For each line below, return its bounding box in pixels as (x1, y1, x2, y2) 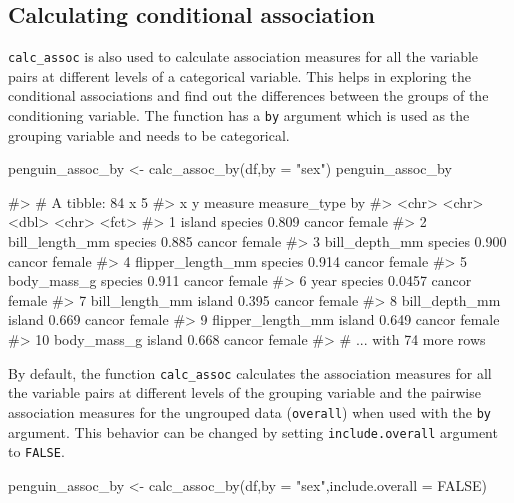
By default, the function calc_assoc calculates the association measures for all (8, 362, 492, 383)
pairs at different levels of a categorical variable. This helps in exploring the (8, 65, 471, 86)
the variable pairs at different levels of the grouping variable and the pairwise (8, 382, 481, 403)
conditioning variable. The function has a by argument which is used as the (8, 105, 470, 126)
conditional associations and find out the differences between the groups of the (8, 85, 489, 106)
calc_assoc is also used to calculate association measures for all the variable (8, 46, 479, 67)
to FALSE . (8, 441, 65, 462)
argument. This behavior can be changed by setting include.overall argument (8, 421, 498, 442)
